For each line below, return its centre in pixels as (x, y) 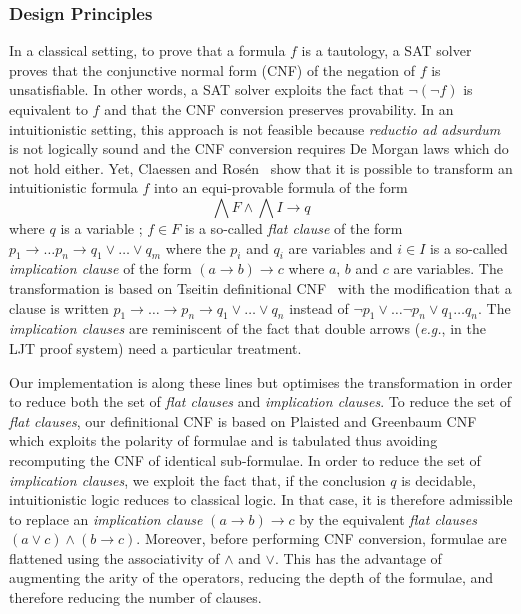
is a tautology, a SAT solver (386, 50)
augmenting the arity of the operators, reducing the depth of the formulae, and (251, 577)
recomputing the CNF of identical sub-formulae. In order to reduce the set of (245, 459)
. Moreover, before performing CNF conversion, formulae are (321, 538)
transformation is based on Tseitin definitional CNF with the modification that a (260, 287)
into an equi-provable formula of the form (281, 187)
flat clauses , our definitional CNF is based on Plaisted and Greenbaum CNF (243, 420)
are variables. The (448, 268)
